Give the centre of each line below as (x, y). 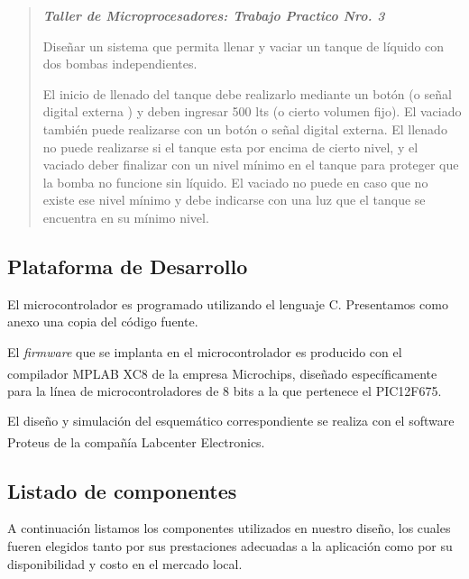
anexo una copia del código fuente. (103, 322)
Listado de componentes (122, 490)
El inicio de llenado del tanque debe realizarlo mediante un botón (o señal (247, 93)
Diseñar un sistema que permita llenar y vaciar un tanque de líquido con (244, 46)
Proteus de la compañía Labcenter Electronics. (136, 441)
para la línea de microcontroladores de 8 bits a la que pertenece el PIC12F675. (225, 390)
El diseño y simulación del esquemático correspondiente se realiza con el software (231, 421)
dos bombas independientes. (120, 64)
